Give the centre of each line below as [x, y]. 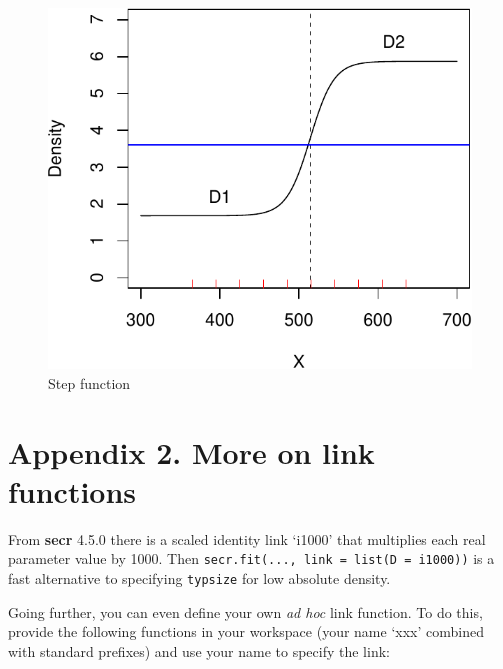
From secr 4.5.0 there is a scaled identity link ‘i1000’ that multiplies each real [247, 538]
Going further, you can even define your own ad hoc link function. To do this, [245, 611]
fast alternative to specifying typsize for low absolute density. [199, 577]
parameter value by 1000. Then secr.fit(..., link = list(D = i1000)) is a [251, 558]
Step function [89, 382]
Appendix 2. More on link [191, 451]
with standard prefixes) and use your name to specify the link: [199, 650]
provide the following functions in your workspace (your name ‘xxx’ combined [246, 631]
